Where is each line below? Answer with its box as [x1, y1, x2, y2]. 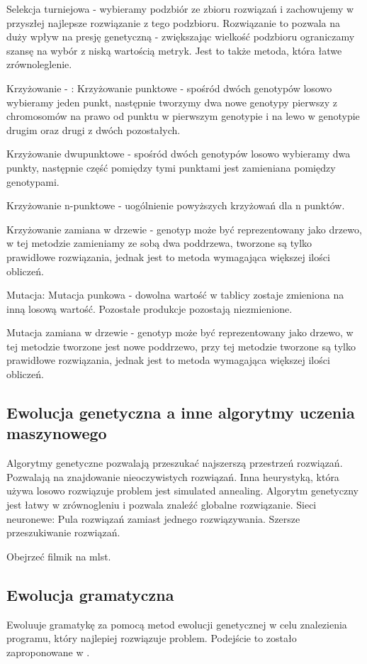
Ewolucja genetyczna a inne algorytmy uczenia [6, 402, 355, 424]
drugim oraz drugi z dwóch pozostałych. [6, 122, 181, 137]
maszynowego [6, 422, 107, 444]
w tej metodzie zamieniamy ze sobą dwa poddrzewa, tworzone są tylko [6, 236, 312, 250]
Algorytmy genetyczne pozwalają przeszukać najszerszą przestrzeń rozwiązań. [6, 455, 343, 470]
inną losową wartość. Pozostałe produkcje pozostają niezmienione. [6, 301, 293, 316]
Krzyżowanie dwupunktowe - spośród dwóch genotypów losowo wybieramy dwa [6, 146, 351, 161]
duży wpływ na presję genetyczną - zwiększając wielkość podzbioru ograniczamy [6, 29, 355, 44]
